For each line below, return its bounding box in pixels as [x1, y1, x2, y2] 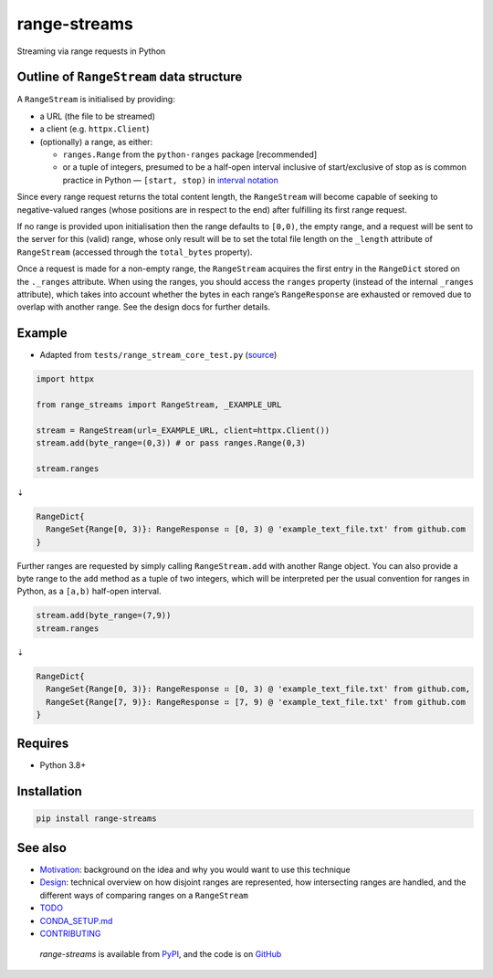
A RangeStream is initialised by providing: [16, 94, 175, 105]
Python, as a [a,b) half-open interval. [16, 585, 162, 597]
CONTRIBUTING [39, 928, 101, 939]
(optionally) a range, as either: [39, 136, 153, 147]
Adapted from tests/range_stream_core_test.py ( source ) [39, 350, 278, 361]
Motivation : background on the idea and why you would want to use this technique [39, 864, 351, 875]
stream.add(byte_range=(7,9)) [36, 610, 172, 621]
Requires [16, 736, 69, 752]
